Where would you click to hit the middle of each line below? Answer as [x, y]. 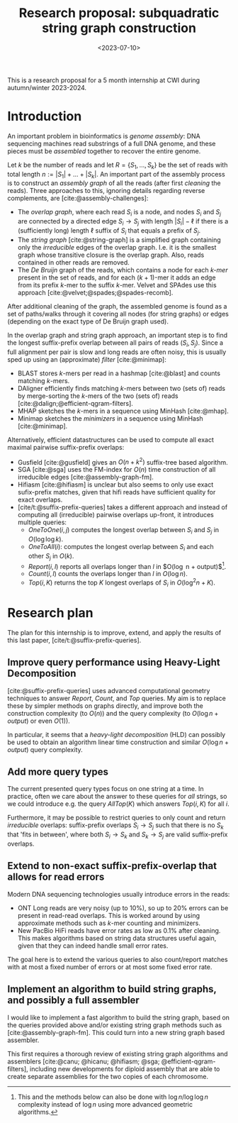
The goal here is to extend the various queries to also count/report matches [118, 959]
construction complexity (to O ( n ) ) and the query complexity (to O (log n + [113, 713]
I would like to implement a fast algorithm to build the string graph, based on [119, 1017]
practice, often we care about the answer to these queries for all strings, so [117, 797]
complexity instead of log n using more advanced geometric [105, 1104]
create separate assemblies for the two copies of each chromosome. [108, 1076]
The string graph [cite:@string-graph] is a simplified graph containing [119, 240]
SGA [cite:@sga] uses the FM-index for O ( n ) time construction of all [117, 470]
